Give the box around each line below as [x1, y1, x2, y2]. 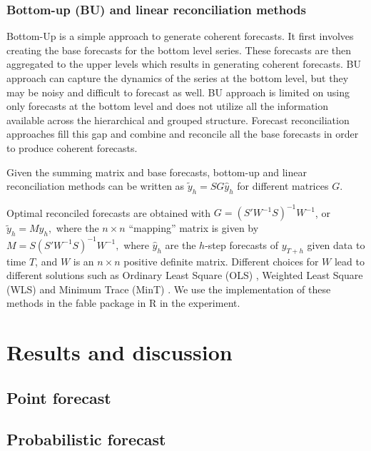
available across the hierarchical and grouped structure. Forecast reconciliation [6, 112, 350, 127]
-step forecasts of [205, 237, 279, 252]
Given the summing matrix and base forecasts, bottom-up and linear [6, 164, 307, 179]
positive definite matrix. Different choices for [123, 253, 319, 268]
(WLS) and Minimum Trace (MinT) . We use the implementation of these [6, 281, 331, 296]
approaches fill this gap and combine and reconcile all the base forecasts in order [6, 126, 359, 141]
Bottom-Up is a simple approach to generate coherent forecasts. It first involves [6, 29, 354, 44]
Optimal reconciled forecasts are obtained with [6, 205, 211, 220]
